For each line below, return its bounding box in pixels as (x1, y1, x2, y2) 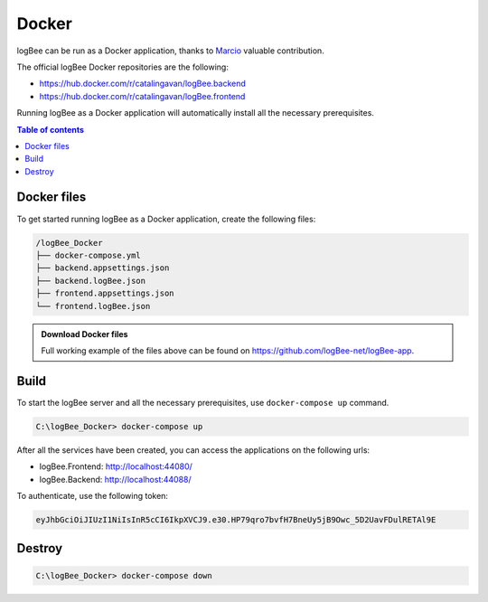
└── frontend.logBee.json (35, 301, 151, 311)
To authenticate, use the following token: (16, 490, 169, 501)
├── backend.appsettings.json (35, 263, 170, 273)
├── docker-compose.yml (35, 249, 142, 260)
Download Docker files (41, 328, 128, 339)
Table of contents (16, 124, 85, 135)
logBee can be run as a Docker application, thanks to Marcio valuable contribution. (16, 45, 324, 56)
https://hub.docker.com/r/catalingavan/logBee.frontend (39, 90, 246, 101)
